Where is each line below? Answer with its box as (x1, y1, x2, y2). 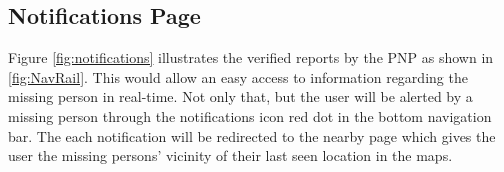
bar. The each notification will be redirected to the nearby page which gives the (8, 125, 496, 146)
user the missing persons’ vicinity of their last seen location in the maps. (8, 145, 453, 166)
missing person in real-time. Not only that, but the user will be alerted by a (8, 86, 473, 107)
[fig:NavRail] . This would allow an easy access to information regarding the (8, 66, 468, 87)
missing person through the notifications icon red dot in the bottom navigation (8, 105, 492, 126)
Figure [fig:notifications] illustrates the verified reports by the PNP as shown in (8, 47, 494, 68)
